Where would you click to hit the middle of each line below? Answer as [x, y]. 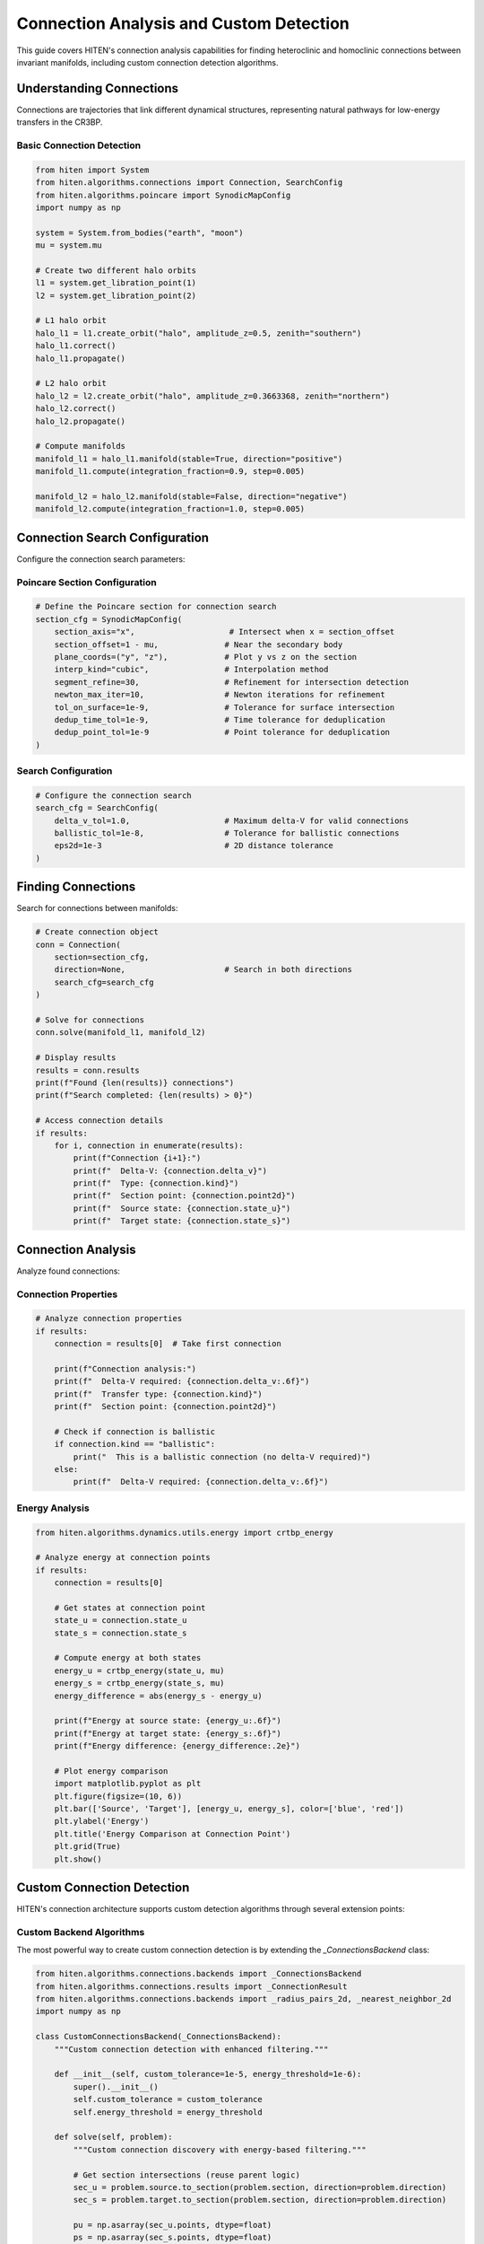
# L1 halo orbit [71, 320]
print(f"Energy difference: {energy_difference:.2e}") [177, 1746]
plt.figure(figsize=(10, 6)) [118, 1796]
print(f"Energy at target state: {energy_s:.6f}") [168, 1733]
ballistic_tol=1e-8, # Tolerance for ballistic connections [227, 833]
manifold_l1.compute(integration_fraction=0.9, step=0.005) [170, 472]
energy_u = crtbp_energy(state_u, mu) [139, 1670]
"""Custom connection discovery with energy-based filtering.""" [220, 2149]
